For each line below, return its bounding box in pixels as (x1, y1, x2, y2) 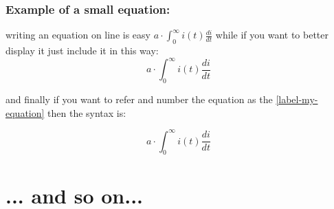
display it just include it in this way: (5, 43, 159, 58)
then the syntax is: (47, 105, 126, 120)
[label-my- (276, 91, 318, 106)
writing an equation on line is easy (5, 27, 151, 42)
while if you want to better (215, 27, 329, 42)
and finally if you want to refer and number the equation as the (5, 91, 273, 106)
